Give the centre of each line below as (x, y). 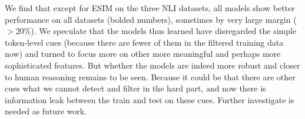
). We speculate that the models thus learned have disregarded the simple (164, 31)
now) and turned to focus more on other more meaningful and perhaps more (143, 54)
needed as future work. (46, 111)
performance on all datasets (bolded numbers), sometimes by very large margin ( (151, 19)
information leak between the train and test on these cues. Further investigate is (150, 99)
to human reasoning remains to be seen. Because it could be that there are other (150, 76)
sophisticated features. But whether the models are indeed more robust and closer (152, 65)
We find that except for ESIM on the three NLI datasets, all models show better (150, 8)
